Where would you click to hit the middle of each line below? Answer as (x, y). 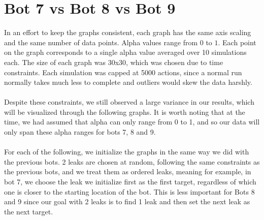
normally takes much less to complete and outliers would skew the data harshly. (128, 82)
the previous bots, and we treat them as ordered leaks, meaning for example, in (128, 171)
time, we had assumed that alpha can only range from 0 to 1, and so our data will (132, 122)
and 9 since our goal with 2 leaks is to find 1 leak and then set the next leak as (127, 201)
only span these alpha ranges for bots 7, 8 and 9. (80, 132)
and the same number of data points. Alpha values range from (101, 42)
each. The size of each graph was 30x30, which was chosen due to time (114, 62)
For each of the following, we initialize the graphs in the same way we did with (127, 152)
